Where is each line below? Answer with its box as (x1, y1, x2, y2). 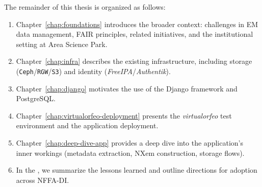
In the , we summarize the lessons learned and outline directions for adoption (16, 165, 257, 175)
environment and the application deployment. (16, 120, 159, 131)
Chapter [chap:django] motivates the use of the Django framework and (16, 83, 238, 93)
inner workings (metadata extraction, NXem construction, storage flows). (16, 147, 245, 158)
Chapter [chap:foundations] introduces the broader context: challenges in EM (16, 18, 258, 29)
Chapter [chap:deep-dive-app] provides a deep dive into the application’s (16, 137, 243, 148)
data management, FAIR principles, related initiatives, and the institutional (16, 29, 253, 39)
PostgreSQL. (16, 93, 56, 104)
